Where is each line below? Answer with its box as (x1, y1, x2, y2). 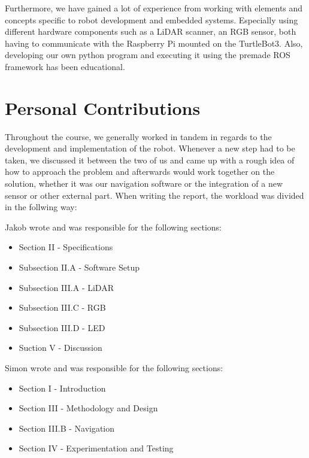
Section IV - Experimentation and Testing (19, 442, 174, 454)
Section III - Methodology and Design (19, 402, 158, 414)
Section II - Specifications (19, 241, 113, 253)
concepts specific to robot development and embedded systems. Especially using (5, 13, 298, 26)
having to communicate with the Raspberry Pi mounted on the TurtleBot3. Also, (5, 37, 303, 49)
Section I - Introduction (19, 381, 106, 394)
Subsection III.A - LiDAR (19, 281, 114, 293)
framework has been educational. (5, 60, 125, 72)
